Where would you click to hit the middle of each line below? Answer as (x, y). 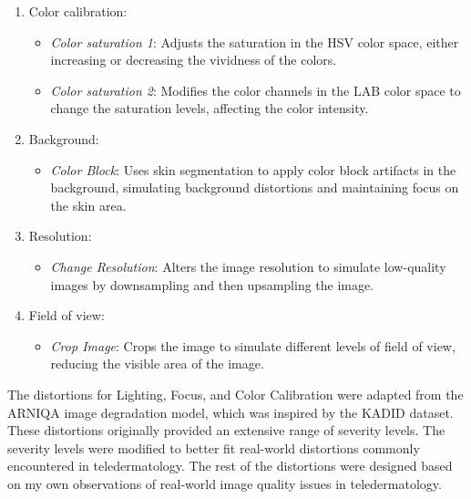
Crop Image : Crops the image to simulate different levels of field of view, (253, 345)
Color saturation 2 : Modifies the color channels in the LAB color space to (256, 90)
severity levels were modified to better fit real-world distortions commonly (214, 447)
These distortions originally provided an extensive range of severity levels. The (226, 430)
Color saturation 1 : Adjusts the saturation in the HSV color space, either (255, 42)
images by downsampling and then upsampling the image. (212, 284)
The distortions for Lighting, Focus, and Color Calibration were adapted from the (235, 394)
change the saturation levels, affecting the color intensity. (210, 108)
